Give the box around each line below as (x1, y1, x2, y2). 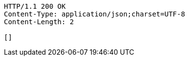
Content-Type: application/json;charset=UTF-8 (4, 10, 185, 18)
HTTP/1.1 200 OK (4, 2, 66, 10)
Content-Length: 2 (4, 18, 74, 26)
